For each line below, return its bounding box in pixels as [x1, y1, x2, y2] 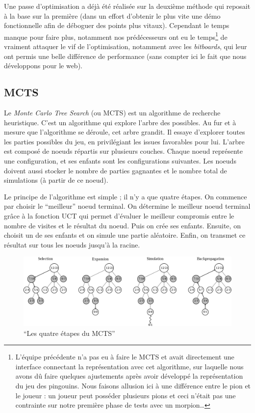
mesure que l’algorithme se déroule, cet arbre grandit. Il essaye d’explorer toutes [4, 127, 245, 137]
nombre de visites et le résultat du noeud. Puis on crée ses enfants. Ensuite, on [4, 220, 241, 230]
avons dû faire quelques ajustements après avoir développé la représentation [15, 371, 243, 381]
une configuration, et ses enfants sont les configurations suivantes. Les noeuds [4, 155, 236, 165]
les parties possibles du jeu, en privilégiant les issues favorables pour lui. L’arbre [4, 136, 245, 146]
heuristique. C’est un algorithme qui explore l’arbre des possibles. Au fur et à [4, 117, 236, 127]
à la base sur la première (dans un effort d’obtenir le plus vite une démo [4, 10, 221, 21]
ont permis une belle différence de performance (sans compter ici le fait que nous [4, 51, 247, 61]
